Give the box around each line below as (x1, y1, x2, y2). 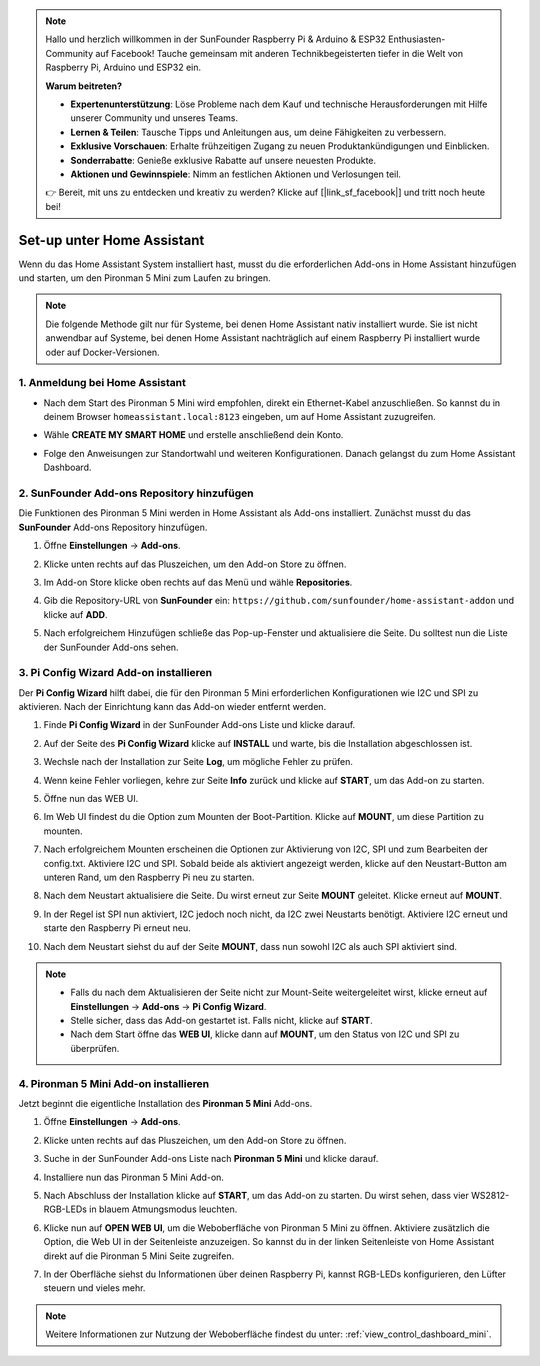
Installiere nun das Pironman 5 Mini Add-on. (43, 1171, 225, 1183)
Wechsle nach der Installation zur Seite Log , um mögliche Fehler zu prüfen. (43, 756, 354, 768)
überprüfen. (70, 1042, 120, 1054)
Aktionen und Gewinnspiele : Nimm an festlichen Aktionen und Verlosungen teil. (70, 168, 402, 180)
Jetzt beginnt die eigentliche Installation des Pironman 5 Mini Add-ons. (18, 1098, 313, 1109)
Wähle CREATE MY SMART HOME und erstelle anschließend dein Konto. (43, 429, 344, 441)
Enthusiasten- (388, 33, 446, 45)
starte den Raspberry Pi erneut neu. (43, 922, 192, 934)
